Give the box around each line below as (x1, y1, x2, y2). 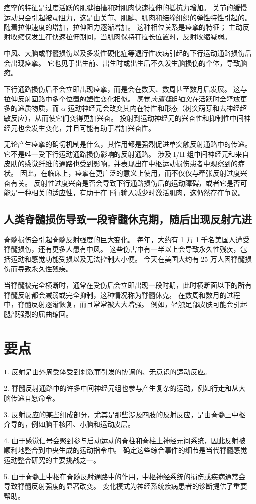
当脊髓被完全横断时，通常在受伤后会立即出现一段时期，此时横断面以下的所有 (4, 280, 252, 290)
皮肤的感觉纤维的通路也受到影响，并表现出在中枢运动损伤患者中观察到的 (4, 158, 238, 168)
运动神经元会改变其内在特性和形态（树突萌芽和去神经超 (68, 103, 247, 113)
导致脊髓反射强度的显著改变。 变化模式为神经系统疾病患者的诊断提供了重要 (4, 481, 247, 491)
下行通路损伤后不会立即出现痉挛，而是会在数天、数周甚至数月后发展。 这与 (4, 84, 247, 94)
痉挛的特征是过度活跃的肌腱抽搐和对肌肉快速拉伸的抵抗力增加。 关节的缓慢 (4, 2, 247, 12)
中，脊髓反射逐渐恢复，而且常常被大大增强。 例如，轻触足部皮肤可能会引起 (4, 299, 247, 309)
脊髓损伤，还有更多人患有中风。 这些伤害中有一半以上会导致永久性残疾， (4, 244, 240, 254)
